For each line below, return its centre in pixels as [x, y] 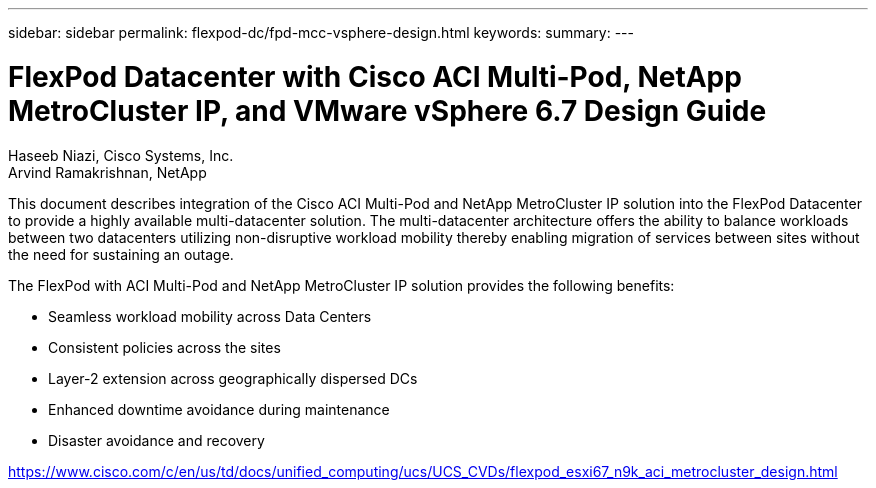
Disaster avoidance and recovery [156, 440]
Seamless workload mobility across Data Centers [210, 316]
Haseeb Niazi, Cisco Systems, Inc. [121, 155]
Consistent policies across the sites [164, 347]
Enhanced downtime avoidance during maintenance [219, 409]
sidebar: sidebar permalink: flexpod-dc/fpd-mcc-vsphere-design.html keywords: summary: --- [321, 32]
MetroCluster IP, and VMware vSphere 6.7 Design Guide [387, 110]
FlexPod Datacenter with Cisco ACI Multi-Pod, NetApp [375, 76]
